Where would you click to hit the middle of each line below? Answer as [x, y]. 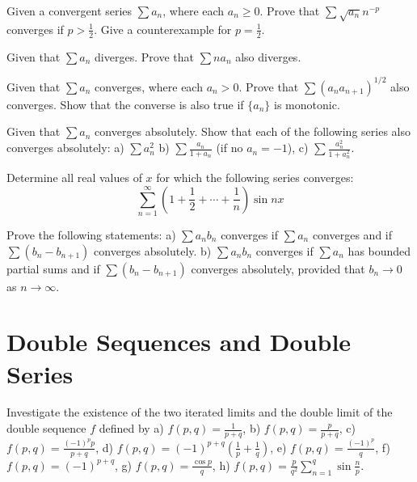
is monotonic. [307, 104]
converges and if [352, 234]
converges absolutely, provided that [278, 268]
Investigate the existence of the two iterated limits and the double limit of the [200, 412]
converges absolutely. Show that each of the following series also [253, 131]
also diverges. [268, 56]
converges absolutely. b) [153, 250]
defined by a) [131, 428]
